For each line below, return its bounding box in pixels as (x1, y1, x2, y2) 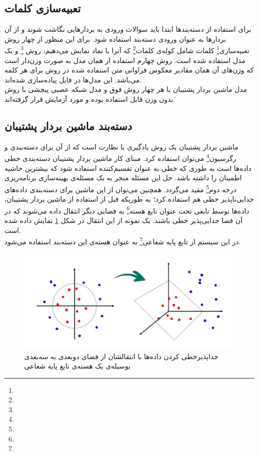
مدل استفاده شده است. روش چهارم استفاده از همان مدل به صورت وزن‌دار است (4, 55, 246, 65)
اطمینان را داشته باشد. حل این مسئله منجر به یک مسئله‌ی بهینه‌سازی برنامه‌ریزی (4, 172, 242, 183)
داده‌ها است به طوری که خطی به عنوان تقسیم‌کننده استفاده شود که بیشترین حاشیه (4, 162, 252, 173)
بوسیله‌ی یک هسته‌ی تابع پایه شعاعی (24, 361, 131, 371)
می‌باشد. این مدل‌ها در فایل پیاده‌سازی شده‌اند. (4, 74, 142, 84)
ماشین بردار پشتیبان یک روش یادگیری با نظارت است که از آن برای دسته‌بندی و (4, 141, 239, 152)
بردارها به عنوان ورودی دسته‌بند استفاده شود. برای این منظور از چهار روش (4, 33, 226, 44)
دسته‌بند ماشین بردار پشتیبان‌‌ (4, 118, 132, 133)
